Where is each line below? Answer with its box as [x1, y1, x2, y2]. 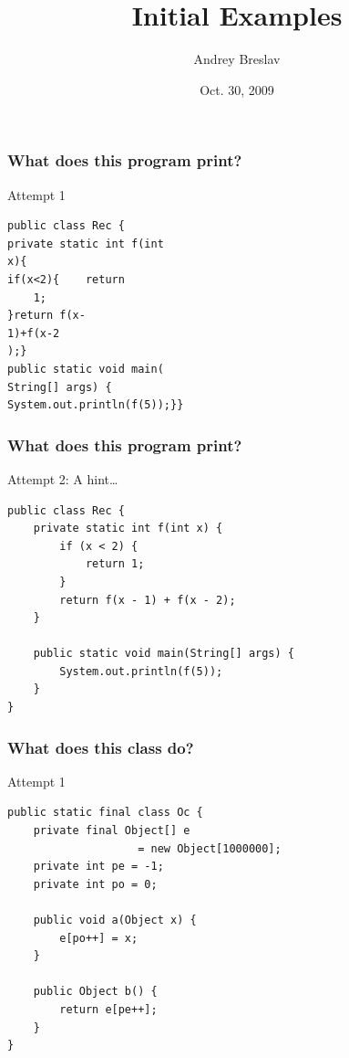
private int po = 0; [33, 877, 158, 891]
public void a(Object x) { [33, 914, 197, 927]
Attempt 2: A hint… [7, 469, 118, 488]
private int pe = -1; [33, 860, 164, 873]
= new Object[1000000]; [138, 841, 282, 855]
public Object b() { [33, 985, 158, 999]
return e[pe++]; [59, 1003, 158, 1017]
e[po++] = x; [59, 931, 139, 945]
